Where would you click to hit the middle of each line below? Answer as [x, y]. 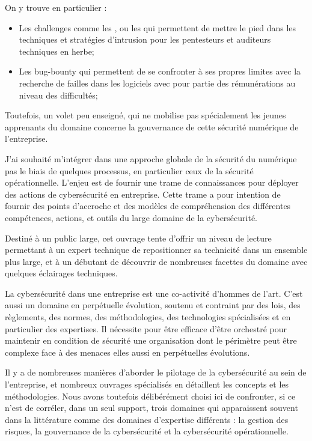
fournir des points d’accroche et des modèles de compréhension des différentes [148, 206]
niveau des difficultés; [58, 95]
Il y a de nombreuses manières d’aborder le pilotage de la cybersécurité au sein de [156, 372]
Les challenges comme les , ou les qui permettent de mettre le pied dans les [158, 27]
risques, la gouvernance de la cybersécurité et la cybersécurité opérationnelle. [147, 431]
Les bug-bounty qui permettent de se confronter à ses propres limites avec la [160, 71]
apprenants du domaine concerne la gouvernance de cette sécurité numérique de [152, 126]
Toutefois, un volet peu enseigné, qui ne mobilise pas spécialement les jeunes [145, 115]
